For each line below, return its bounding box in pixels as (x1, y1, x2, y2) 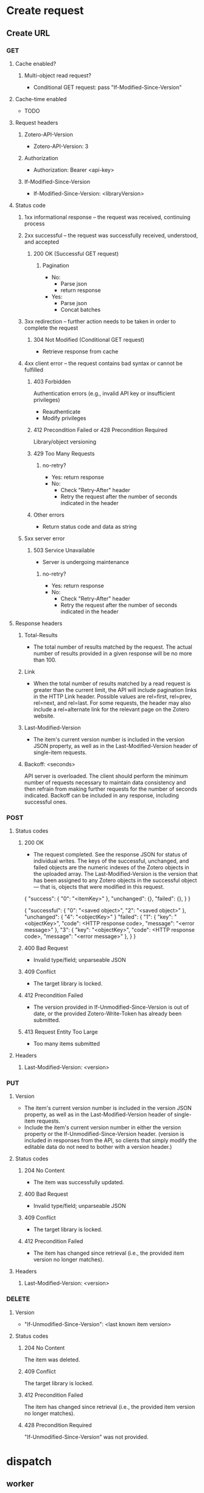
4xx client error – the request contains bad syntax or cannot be (24, 359, 183, 367)
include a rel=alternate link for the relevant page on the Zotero (33, 705, 190, 713)
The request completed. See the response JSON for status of (33, 851, 188, 858)
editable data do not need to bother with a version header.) (24, 1143, 172, 1151)
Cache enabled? (15, 60, 57, 67)
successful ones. (24, 798, 68, 805)
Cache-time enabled (15, 95, 67, 102)
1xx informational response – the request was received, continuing (24, 213, 191, 221)
